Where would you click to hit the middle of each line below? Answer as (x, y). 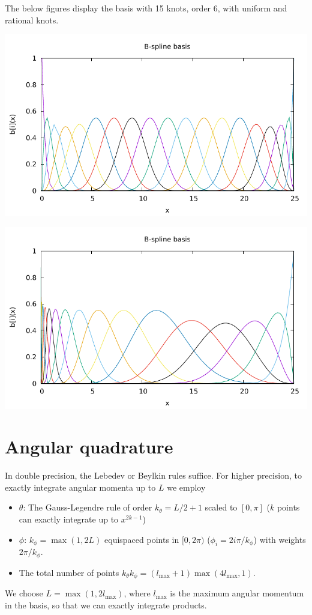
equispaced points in (142, 539)
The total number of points (69, 572)
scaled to (221, 507)
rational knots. (32, 20)
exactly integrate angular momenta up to (80, 487)
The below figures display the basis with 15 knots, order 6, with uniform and (146, 8)
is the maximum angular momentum (237, 593)
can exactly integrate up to (69, 519)
